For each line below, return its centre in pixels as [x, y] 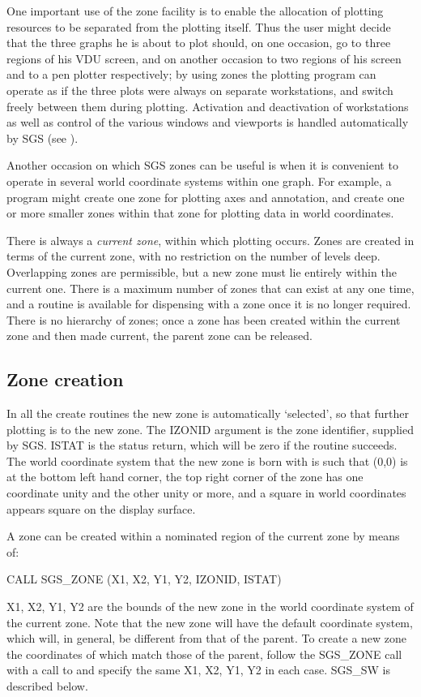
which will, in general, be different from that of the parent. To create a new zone [207, 638]
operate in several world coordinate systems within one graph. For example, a [199, 181]
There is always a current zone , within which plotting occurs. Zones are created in [210, 240]
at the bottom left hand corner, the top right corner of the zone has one [185, 477]
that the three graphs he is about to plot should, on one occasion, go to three [199, 43]
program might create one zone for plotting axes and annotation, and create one [206, 197]
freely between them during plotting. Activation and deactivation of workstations [208, 106]
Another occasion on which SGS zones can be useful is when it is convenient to [202, 165]
